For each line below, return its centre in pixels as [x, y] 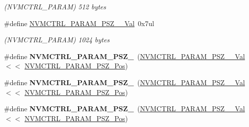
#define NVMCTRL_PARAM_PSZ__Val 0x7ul [79, 23]
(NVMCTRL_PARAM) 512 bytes [55, 6]
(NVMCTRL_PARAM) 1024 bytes [57, 40]
